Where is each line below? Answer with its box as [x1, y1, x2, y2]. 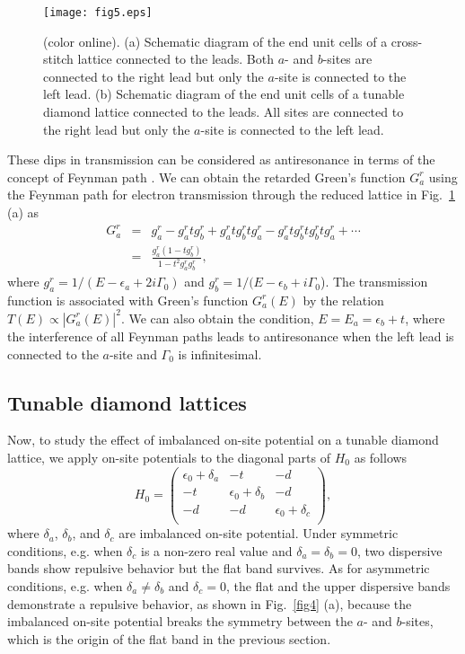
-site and [109, 344, 157, 363]
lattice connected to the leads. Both [77, 49, 274, 68]
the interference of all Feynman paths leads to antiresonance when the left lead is [7, 326, 454, 345]
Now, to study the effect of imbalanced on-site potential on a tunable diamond [7, 430, 439, 449]
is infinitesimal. [178, 344, 262, 363]
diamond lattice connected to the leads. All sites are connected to [43, 102, 404, 121]
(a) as [7, 203, 39, 221]
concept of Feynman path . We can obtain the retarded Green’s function [7, 167, 406, 186]
